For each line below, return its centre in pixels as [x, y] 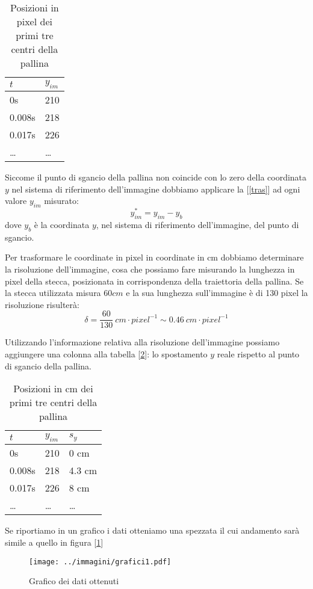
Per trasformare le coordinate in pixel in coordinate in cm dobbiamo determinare [154, 257]
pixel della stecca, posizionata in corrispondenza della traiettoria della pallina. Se [154, 281]
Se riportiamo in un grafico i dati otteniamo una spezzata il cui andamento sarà [152, 530]
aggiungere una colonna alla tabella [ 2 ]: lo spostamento [106, 354]
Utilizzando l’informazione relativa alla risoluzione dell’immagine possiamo [142, 342]
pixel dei [34, 21]
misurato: [61, 201]
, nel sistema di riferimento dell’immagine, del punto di [197, 225]
